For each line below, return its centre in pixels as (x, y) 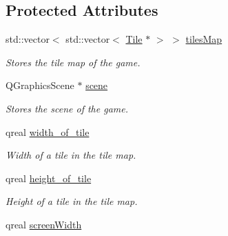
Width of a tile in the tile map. (71, 155)
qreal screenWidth (44, 224)
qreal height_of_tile (49, 178)
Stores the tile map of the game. (73, 62)
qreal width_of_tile (48, 131)
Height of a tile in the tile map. (72, 201)
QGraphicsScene (40, 85)
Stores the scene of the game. (67, 108)
